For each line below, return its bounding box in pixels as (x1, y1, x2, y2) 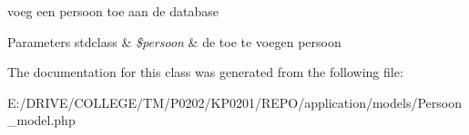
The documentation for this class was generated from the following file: (7, 63, 403, 82)
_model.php (7, 111, 76, 130)
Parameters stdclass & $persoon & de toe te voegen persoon (7, 32, 342, 51)
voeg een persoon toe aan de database (7, 2, 219, 20)
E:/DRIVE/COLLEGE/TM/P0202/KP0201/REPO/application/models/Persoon (7, 92, 462, 111)
